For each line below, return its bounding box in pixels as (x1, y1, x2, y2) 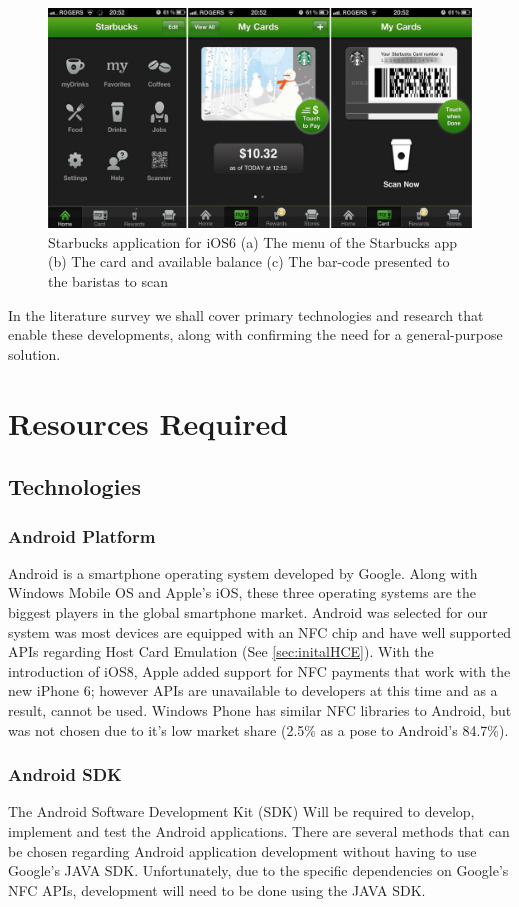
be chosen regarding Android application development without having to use (8, 840, 477, 861)
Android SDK (8, 762, 122, 787)
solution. (8, 343, 61, 364)
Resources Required (8, 402, 289, 443)
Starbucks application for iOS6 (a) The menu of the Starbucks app (48, 231, 458, 252)
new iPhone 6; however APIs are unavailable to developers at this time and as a (8, 680, 498, 701)
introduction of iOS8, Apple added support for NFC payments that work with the (8, 660, 511, 681)
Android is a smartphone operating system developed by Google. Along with (8, 562, 478, 583)
